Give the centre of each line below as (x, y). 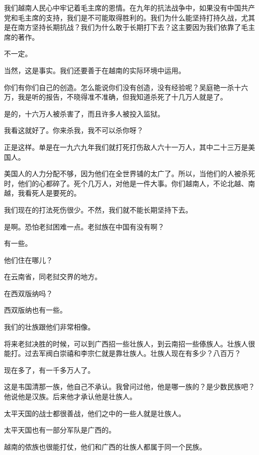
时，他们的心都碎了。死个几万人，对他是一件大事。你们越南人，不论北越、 (126, 183)
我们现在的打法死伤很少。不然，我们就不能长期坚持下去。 (98, 209)
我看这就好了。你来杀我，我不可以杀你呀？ (74, 130)
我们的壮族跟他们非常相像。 (49, 327)
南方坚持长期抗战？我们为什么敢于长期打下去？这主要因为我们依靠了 (129, 27)
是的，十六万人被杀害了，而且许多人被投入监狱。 (84, 113)
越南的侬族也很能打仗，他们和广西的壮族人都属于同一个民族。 (105, 446)
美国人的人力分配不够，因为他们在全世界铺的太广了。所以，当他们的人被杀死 (129, 173)
